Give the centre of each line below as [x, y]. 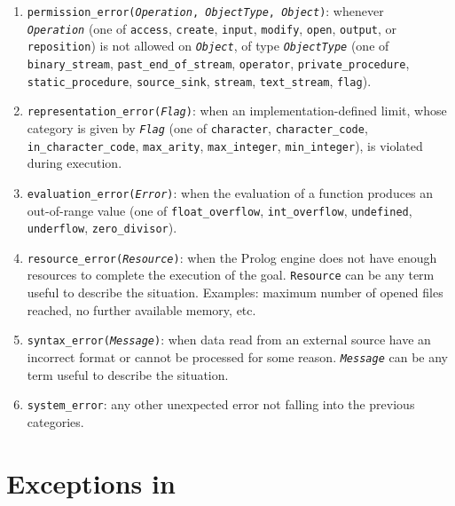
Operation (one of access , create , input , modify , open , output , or [212, 28]
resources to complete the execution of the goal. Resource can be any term [231, 275]
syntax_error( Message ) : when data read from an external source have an [229, 340]
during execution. [75, 163]
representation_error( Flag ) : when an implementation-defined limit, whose [237, 111]
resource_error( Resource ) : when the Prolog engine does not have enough [232, 257]
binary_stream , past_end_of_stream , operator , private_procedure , [218, 63]
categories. [55, 421]
